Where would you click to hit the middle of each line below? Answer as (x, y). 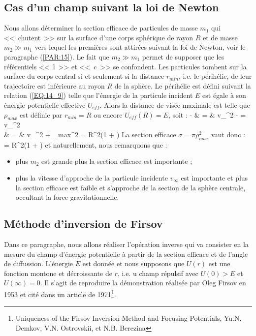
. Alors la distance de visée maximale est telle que (175, 105)
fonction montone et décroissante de (58, 273)
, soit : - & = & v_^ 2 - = (207, 114)
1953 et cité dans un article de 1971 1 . (60, 293)
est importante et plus (214, 177)
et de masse (220, 37)
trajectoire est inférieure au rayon (54, 85)
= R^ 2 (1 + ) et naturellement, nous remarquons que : (86, 144)
